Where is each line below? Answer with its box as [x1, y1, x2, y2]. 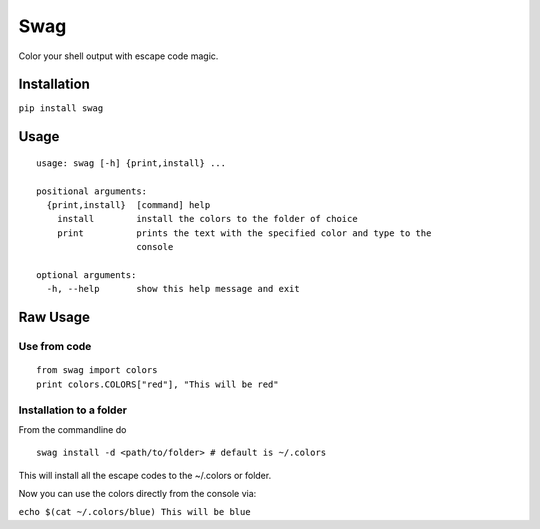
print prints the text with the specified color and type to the [56, 227, 432, 239]
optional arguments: [36, 269, 137, 280]
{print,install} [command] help [46, 200, 211, 211]
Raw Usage [18, 309, 90, 326]
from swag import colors [36, 365, 158, 376]
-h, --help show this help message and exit [46, 283, 300, 295]
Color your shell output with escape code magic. [18, 50, 219, 62]
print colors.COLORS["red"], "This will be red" [36, 378, 279, 390]
